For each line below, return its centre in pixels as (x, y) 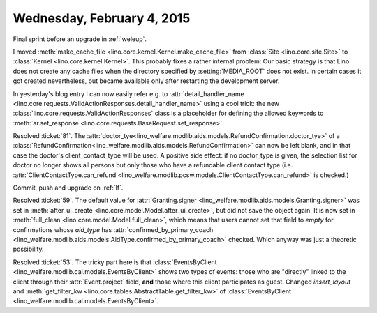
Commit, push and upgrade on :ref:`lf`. (68, 188)
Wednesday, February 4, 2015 (102, 18)
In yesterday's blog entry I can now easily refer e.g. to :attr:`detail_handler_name (128, 93)
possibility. (29, 249)
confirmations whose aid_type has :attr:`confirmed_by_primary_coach (113, 229)
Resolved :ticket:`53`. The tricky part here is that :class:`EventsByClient (115, 262)
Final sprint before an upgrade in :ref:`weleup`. (80, 39)
